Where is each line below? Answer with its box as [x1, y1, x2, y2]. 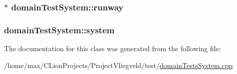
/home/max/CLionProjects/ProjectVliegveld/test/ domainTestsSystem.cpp [4, 60, 233, 70]
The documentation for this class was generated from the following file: [4, 43, 221, 54]
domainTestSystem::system [4, 23, 115, 36]
